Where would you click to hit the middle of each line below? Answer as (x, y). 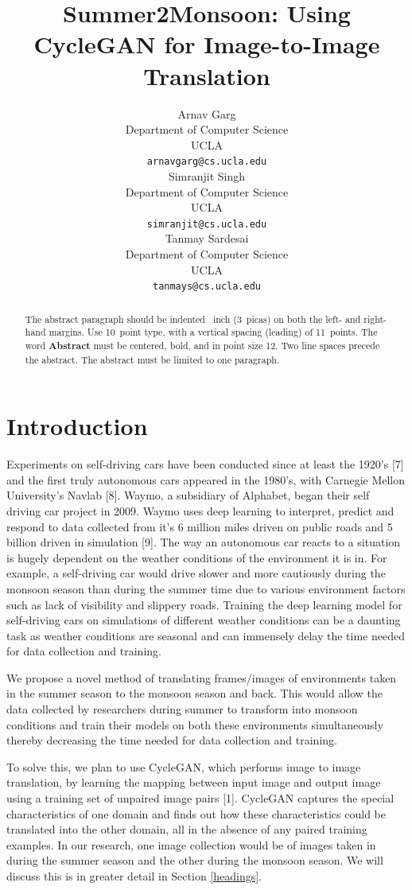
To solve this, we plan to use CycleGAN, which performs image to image (184, 766)
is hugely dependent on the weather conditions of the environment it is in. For (197, 557)
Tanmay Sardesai (207, 238)
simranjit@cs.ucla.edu (207, 224)
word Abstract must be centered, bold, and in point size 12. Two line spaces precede (202, 345)
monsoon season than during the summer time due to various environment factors (206, 588)
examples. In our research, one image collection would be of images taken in (191, 844)
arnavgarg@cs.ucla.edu (207, 162)
